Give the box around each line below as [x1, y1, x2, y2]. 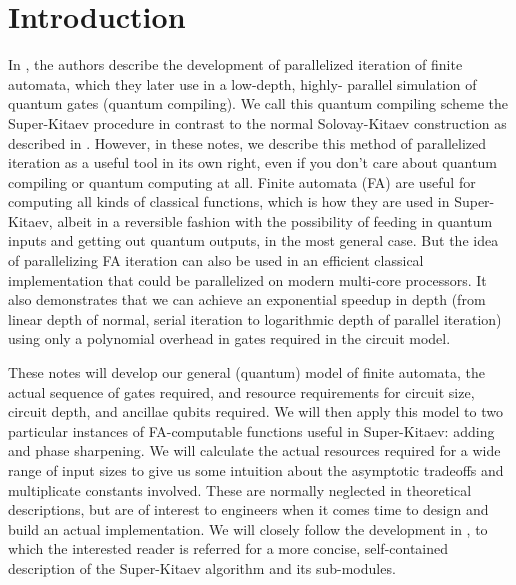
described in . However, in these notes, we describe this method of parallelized [8, 132, 487, 153]
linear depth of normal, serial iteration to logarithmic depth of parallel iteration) [8, 308, 502, 329]
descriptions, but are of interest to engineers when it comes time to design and [8, 499, 489, 520]
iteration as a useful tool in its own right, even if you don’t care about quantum [8, 152, 497, 173]
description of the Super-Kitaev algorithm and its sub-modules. [8, 557, 396, 578]
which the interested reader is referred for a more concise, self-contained [8, 538, 449, 559]
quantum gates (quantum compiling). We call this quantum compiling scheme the [8, 93, 508, 114]
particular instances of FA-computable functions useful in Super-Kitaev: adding [8, 420, 495, 441]
